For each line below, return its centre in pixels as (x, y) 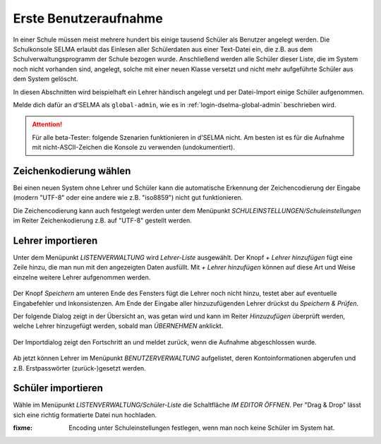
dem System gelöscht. (46, 79)
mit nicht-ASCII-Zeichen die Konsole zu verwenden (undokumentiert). (134, 148)
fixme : (23, 428)
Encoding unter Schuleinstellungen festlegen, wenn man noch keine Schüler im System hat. (202, 428)
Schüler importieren (58, 388)
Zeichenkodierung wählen (72, 170)
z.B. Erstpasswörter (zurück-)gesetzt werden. (79, 368)
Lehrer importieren (55, 240)
